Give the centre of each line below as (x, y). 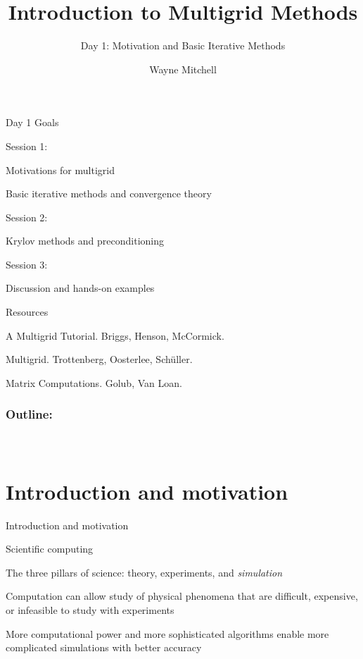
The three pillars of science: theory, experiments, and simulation (144, 572)
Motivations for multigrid (60, 170)
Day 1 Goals (32, 122)
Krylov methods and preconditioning (85, 241)
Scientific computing (50, 549)
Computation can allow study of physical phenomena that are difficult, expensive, (182, 596)
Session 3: (27, 264)
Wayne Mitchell (183, 69)
